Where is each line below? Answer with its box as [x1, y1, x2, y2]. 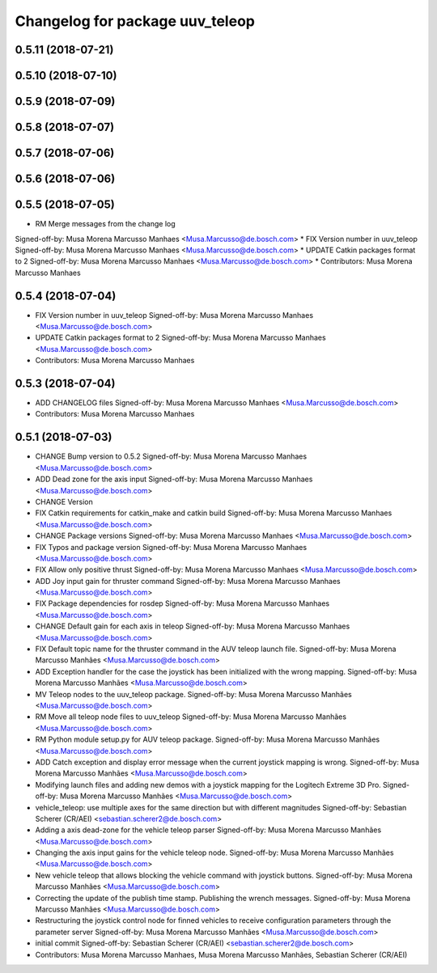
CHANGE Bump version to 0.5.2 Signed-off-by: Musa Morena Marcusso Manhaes [35, 451, 308, 461]
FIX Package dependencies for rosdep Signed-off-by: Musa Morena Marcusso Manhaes [35, 599, 330, 608]
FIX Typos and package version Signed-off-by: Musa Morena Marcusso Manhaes [35, 542, 308, 552]
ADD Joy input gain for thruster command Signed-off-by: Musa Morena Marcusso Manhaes [35, 576, 341, 586]
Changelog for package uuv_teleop [15, 12, 255, 30]
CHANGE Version [35, 497, 93, 506]
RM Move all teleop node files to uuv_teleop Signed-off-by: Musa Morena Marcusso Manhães [35, 712, 347, 721]
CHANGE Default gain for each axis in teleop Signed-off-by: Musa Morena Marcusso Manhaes [35, 621, 350, 631]
